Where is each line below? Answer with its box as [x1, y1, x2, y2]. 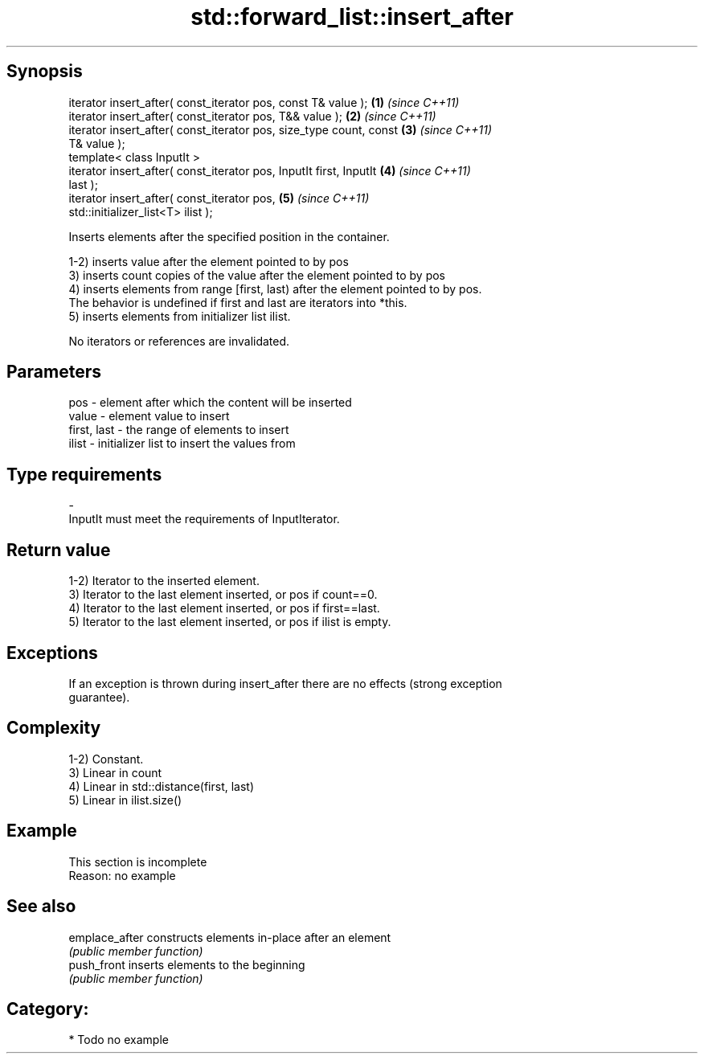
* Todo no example [68, 1033, 169, 1047]
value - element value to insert [68, 409, 230, 424]
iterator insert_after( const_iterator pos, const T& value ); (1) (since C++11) [68, 95, 460, 109]
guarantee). [68, 690, 130, 704]
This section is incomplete [68, 854, 207, 869]
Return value [6, 539, 111, 560]
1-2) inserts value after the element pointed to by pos [68, 254, 349, 268]
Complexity [6, 718, 101, 739]
